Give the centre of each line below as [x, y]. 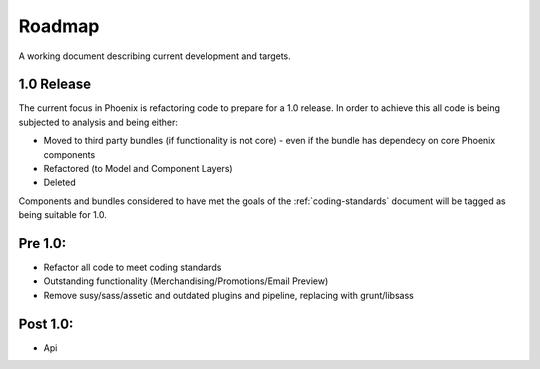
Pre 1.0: [42, 243]
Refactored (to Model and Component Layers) [138, 169]
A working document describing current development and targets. [155, 56]
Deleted [59, 182]
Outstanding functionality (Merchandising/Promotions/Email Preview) [186, 281]
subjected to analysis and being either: [98, 122]
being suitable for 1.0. [62, 215]
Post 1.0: [46, 323]
